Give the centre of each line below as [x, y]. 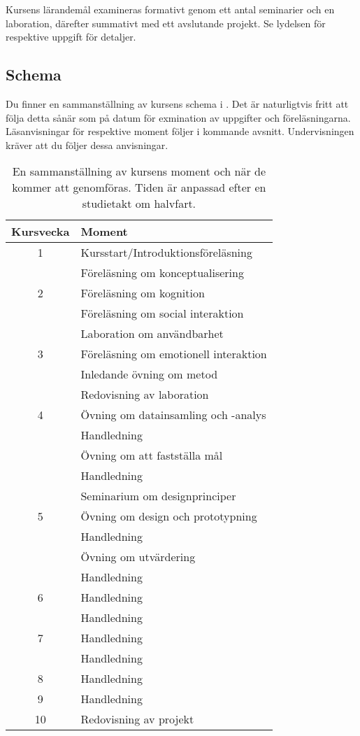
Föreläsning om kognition [143, 293]
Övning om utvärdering [138, 557]
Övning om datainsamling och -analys [173, 415]
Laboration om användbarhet [152, 334]
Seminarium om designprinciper [158, 496]
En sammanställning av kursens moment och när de [139, 171]
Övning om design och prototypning [169, 516]
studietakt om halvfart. [139, 204]
